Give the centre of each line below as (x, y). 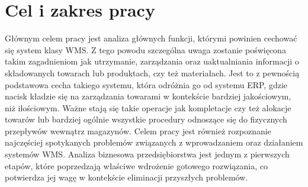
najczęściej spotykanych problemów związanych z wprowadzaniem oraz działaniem (154, 142)
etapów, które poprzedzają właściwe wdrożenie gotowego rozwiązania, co (136, 165)
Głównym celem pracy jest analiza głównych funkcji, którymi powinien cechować (151, 38)
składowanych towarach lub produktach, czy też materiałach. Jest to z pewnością (152, 72)
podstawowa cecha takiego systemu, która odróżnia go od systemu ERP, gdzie (146, 84)
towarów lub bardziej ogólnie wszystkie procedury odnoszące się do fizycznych (146, 119)
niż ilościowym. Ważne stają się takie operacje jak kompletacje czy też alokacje (148, 107)
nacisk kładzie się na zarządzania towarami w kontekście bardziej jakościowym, (148, 96)
